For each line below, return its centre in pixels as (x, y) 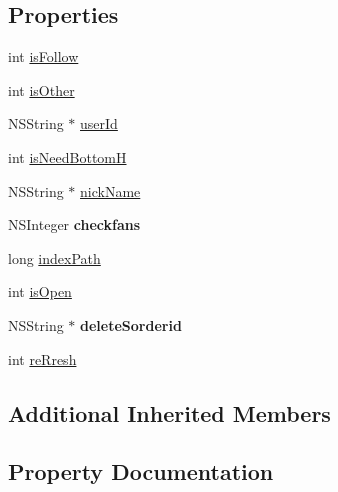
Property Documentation (141, 471)
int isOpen (40, 291)
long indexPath (54, 257)
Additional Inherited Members (169, 412)
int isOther (41, 89)
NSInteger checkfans (74, 224)
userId (99, 123)
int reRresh (42, 358)
